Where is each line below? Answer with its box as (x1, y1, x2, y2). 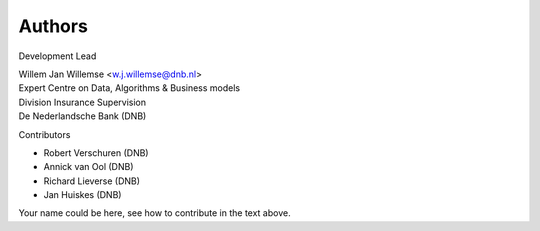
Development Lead (18, 50, 97, 62)
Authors (18, 15, 89, 37)
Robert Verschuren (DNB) (43, 146, 149, 159)
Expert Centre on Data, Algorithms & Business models (18, 82, 240, 94)
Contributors (18, 128, 71, 140)
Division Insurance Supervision (18, 96, 147, 108)
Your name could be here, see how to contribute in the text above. (18, 207, 291, 219)
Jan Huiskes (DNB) (43, 189, 122, 201)
